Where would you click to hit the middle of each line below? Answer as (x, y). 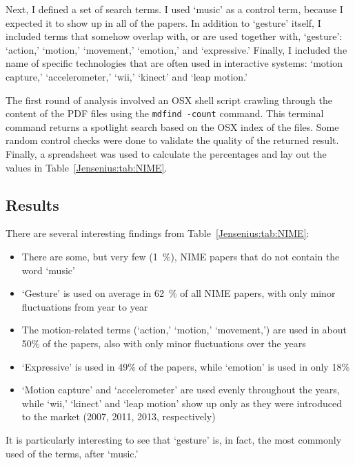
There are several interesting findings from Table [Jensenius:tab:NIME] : (158, 233)
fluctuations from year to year (85, 306)
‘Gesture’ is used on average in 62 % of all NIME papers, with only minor (179, 293)
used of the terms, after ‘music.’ (72, 453)
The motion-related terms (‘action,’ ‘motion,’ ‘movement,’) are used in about (184, 330)
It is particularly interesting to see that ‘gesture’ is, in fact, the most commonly (174, 439)
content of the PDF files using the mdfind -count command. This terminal (165, 113)
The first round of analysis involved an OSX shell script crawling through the (169, 100)
